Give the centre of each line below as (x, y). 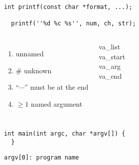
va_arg (110, 66)
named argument (57, 103)
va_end (110, 76)
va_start (112, 56)
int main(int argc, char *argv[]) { (65, 134)
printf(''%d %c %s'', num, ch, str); (73, 24)
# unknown (34, 70)
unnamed (30, 53)
